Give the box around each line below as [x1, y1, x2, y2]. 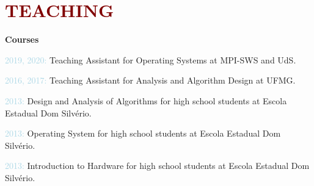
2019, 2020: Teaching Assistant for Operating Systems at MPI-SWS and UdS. [5, 53, 296, 66]
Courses [5, 33, 39, 46]
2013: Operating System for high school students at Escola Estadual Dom [5, 127, 281, 140]
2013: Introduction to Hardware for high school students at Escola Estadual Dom [5, 159, 310, 172]
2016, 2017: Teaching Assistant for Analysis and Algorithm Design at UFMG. [5, 74, 296, 87]
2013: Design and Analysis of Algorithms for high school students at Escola [5, 94, 287, 107]
